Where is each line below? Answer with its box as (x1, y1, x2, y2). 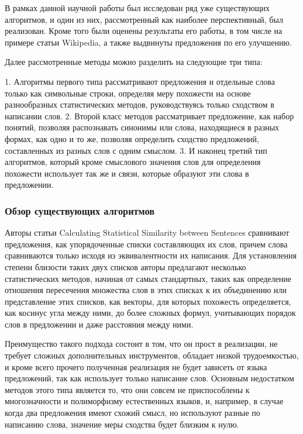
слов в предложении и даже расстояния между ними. (5, 318, 194, 330)
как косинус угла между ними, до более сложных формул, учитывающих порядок (5, 306, 296, 319)
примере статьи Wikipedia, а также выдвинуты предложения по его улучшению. (5, 36, 292, 48)
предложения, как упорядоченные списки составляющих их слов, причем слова (5, 237, 288, 250)
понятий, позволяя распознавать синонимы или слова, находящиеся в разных (5, 121, 280, 133)
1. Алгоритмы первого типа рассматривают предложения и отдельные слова (5, 75, 275, 87)
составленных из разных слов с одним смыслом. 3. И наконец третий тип (5, 144, 267, 156)
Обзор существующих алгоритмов (5, 203, 155, 218)
